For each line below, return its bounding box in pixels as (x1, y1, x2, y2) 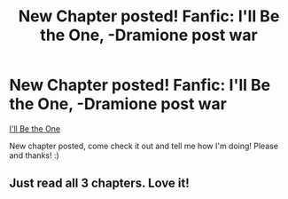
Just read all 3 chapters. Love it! (9, 176, 191, 191)
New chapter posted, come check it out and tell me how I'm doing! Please (9, 140, 279, 151)
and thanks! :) (9, 149, 59, 161)
